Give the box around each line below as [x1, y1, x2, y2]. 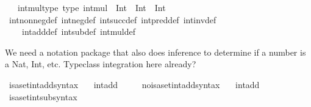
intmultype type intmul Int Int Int [17, 1, 166, 13]
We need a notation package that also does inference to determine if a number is [5, 45, 306, 58]
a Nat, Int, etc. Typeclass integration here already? [5, 57, 196, 70]
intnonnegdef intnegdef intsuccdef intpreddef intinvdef [9, 13, 216, 26]
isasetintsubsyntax [9, 90, 77, 103]
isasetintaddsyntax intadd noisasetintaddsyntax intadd [9, 78, 260, 90]
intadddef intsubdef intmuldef [21, 25, 136, 38]
